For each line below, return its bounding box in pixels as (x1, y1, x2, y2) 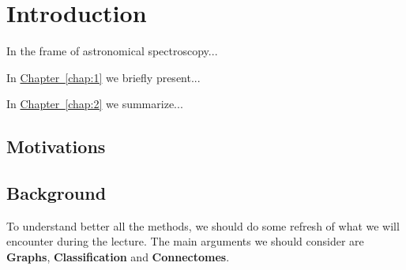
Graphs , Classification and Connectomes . (6, 249, 230, 265)
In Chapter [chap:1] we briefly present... (6, 69, 201, 85)
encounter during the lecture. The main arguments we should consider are (6, 233, 364, 249)
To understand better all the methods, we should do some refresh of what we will (6, 217, 400, 234)
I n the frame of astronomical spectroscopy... (6, 43, 218, 59)
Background (6, 181, 107, 205)
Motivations (6, 134, 106, 159)
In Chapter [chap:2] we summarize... (6, 96, 183, 112)
